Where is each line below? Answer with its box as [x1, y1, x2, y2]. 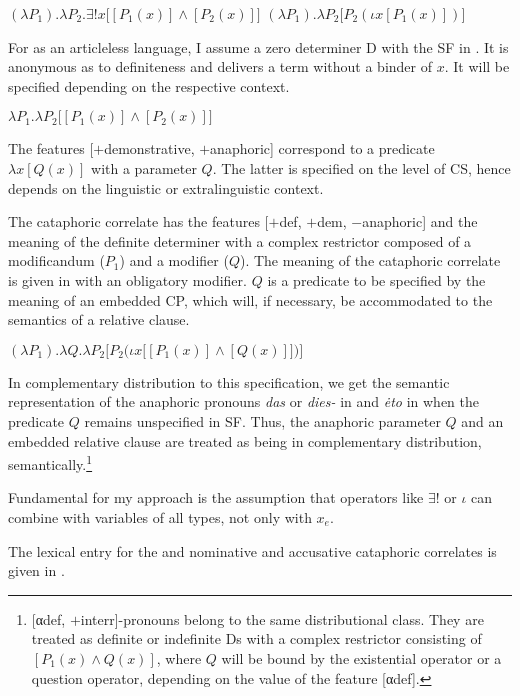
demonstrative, [104, 138, 195, 159]
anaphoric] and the [362, 211, 478, 232]
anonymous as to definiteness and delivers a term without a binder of [8, 56, 433, 77]
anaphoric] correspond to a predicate [210, 138, 435, 159]
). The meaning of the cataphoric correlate [239, 250, 501, 271]
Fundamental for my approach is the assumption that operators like [8, 487, 424, 508]
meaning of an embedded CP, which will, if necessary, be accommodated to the [8, 289, 493, 310]
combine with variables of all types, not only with [8, 506, 312, 527]
